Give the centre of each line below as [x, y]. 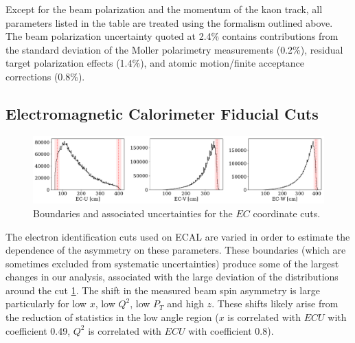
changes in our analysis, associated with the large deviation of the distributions [172, 277]
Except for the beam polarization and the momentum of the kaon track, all [164, 9]
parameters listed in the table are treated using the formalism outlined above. [169, 22]
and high [185, 303]
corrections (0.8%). [45, 76]
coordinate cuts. [287, 213]
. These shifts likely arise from [275, 303]
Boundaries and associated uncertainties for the [133, 213]
